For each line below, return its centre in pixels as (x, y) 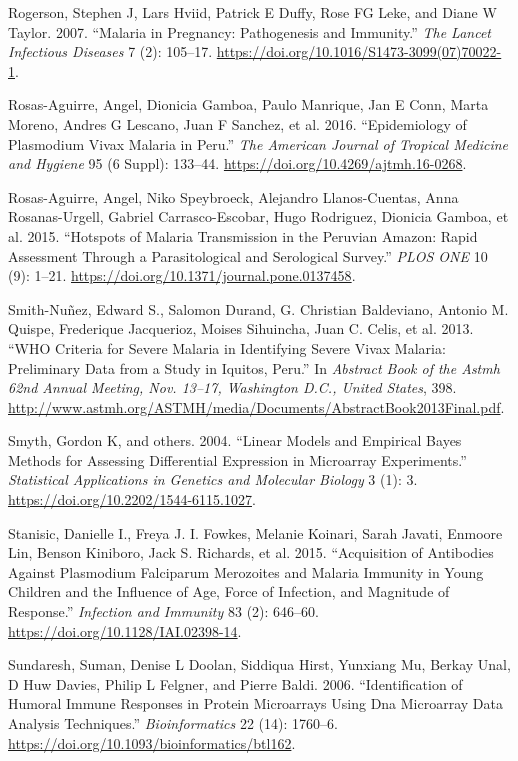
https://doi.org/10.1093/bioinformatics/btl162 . (152, 742)
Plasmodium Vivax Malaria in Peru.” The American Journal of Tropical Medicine (258, 143)
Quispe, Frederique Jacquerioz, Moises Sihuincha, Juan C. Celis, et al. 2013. (241, 328)
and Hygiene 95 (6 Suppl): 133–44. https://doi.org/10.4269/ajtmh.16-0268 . (237, 163)
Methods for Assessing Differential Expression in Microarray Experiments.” (237, 459)
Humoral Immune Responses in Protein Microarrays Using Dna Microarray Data (255, 703)
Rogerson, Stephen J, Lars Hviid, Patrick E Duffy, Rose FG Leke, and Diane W (252, 12)
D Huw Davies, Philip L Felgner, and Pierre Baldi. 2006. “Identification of (235, 683)
